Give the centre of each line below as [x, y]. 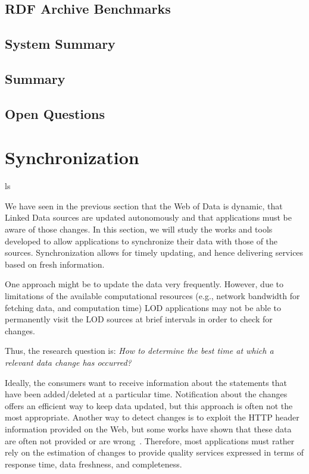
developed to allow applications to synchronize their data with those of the [141, 241]
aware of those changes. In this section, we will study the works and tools [139, 229]
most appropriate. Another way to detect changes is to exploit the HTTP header [152, 417]
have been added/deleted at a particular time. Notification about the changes [146, 394]
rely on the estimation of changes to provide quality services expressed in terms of [154, 452]
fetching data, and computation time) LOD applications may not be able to [143, 307]
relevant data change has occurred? [68, 362]
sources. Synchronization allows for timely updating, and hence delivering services [154, 252]
